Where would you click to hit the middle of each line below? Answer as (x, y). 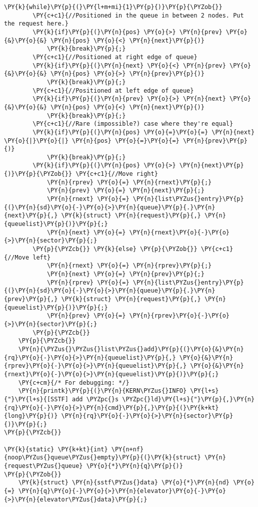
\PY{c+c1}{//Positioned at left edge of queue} (113, 90)
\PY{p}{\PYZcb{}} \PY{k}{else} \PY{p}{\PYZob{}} (115, 249)
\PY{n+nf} (127, 449)
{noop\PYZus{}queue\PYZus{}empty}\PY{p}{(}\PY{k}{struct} (102, 458)
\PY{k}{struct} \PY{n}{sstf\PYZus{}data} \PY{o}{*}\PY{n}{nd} (124, 483)
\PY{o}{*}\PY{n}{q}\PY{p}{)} (134, 466)
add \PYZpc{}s (95, 399)
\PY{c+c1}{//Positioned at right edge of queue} (115, 57)
